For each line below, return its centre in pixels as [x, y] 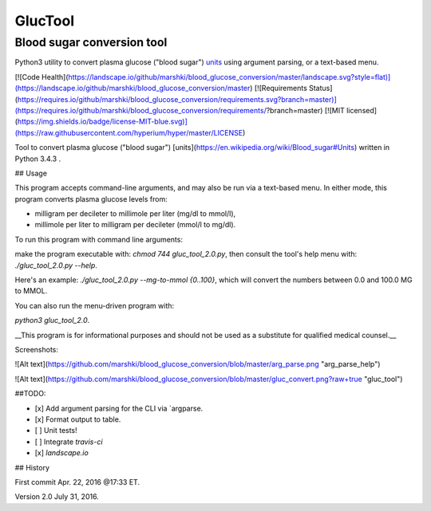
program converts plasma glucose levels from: [91, 199]
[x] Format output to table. [78, 419]
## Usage [31, 173]
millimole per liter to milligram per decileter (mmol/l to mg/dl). [135, 225]
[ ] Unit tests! [56, 430]
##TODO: [30, 394]
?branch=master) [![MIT [305, 110]
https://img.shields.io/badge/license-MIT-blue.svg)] [102, 122]
